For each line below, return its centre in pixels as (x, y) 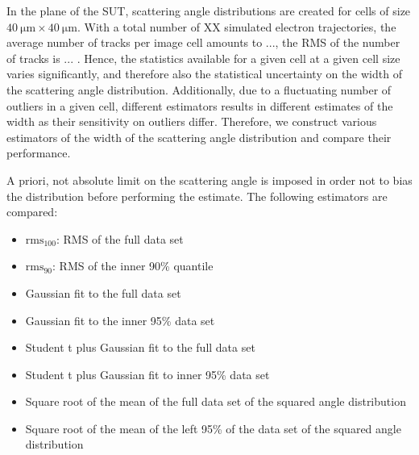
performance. (39, 153)
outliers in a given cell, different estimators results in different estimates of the (200, 105)
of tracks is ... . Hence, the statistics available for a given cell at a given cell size (203, 58)
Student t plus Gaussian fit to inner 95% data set (147, 374)
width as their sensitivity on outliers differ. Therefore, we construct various (192, 121)
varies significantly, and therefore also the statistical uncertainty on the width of (204, 74)
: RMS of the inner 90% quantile (133, 266)
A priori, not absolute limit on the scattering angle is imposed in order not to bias (209, 179)
